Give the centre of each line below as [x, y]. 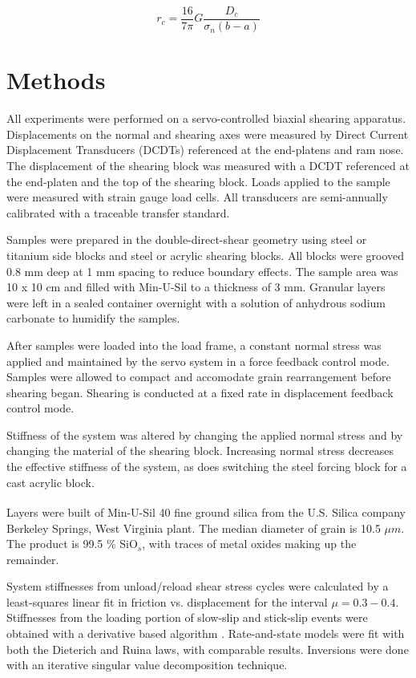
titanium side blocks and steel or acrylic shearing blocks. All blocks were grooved [206, 255]
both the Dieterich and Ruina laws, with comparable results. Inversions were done [208, 649]
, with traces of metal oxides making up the [249, 544]
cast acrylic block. [50, 482]
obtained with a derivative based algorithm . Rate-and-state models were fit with [206, 633]
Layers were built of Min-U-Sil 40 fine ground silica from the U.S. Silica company [206, 512]
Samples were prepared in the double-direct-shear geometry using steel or [187, 240]
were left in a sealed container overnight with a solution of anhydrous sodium [196, 302]
